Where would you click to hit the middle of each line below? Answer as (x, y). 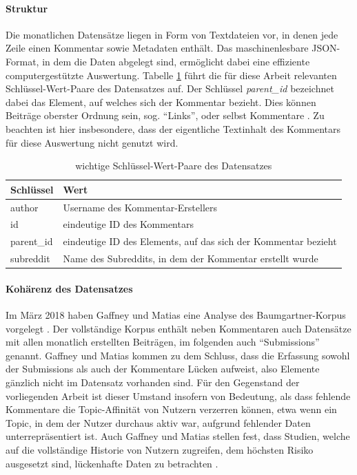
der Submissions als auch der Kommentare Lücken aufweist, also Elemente (163, 369)
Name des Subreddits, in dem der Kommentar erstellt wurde (191, 258)
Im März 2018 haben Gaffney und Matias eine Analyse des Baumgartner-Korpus (176, 315)
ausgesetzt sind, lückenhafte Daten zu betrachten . (112, 463)
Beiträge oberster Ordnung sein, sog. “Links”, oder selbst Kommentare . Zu (165, 115)
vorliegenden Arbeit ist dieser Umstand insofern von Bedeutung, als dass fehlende (178, 395)
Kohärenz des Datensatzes (69, 288)
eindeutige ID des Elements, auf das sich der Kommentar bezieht (200, 241)
